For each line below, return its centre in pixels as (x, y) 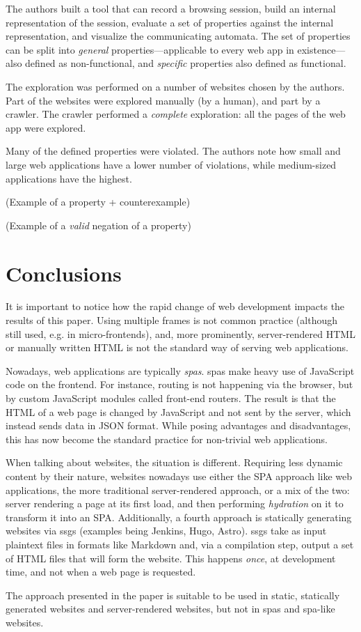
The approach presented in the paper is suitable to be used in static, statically (173, 595)
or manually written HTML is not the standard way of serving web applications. (177, 347)
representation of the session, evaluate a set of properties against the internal (170, 22)
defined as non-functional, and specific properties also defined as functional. (186, 63)
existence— (321, 49)
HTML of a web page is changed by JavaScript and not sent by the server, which (178, 411)
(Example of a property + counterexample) (98, 202)
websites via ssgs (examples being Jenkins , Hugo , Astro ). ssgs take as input (166, 531)
